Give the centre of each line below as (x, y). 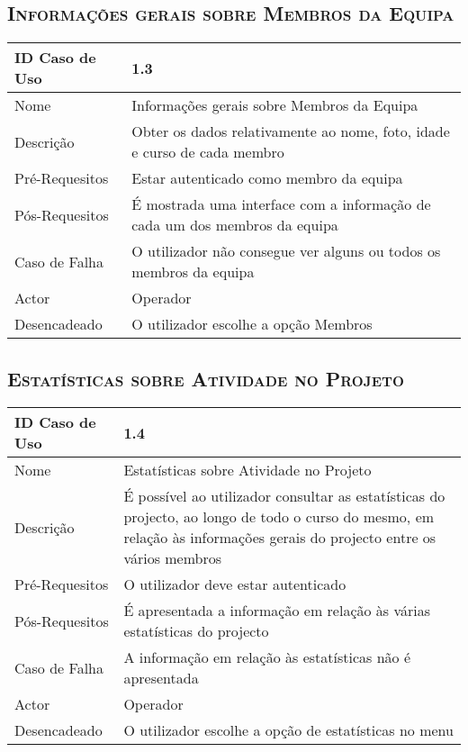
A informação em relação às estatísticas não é (267, 657)
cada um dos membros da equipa (235, 225)
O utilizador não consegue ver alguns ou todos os (286, 251)
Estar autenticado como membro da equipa (267, 178)
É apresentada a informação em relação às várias (277, 611)
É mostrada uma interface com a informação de (281, 204)
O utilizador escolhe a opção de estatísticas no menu (288, 730)
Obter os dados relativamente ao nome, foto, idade (291, 131)
